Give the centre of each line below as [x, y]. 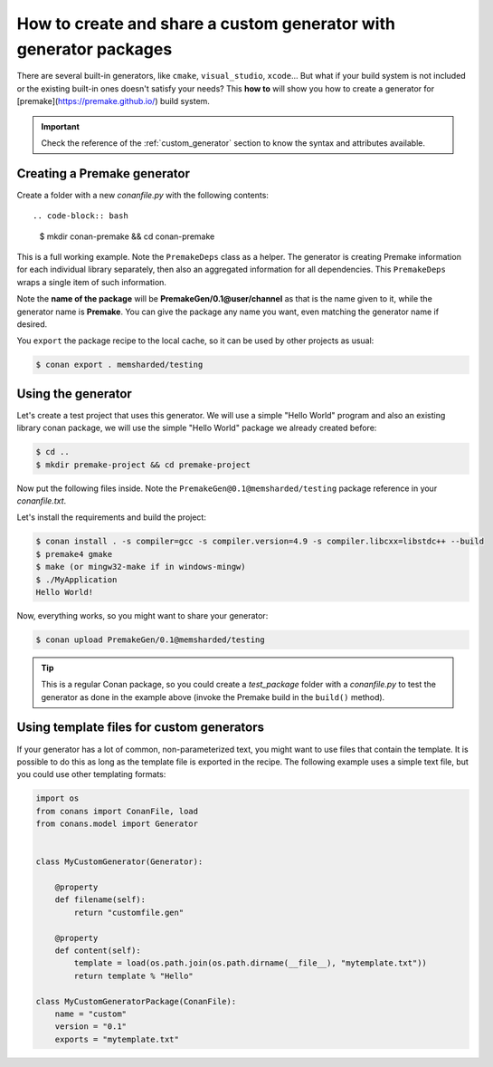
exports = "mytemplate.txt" [117, 1039]
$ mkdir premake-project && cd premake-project [143, 465]
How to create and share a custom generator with [206, 24]
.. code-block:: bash [81, 216]
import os [57, 798]
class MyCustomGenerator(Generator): [119, 862]
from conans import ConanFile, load [117, 811]
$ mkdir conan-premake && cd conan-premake [127, 236]
